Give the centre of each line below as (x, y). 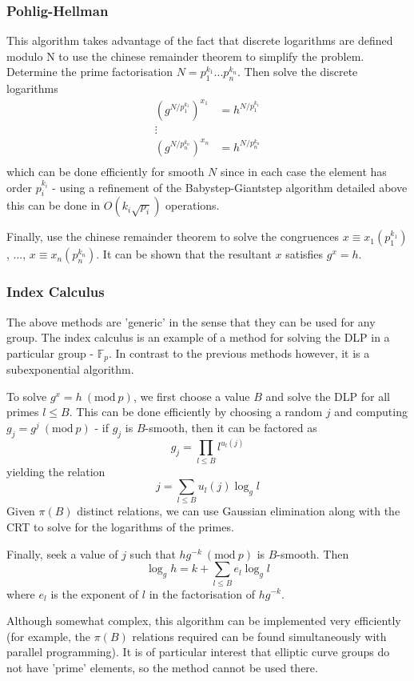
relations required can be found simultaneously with (259, 636)
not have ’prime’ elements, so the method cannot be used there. (162, 667)
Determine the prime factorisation (90, 72)
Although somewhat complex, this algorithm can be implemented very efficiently (204, 621)
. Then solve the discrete (298, 72)
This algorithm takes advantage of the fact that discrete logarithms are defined (200, 40)
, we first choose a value (191, 396)
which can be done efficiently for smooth (105, 171)
